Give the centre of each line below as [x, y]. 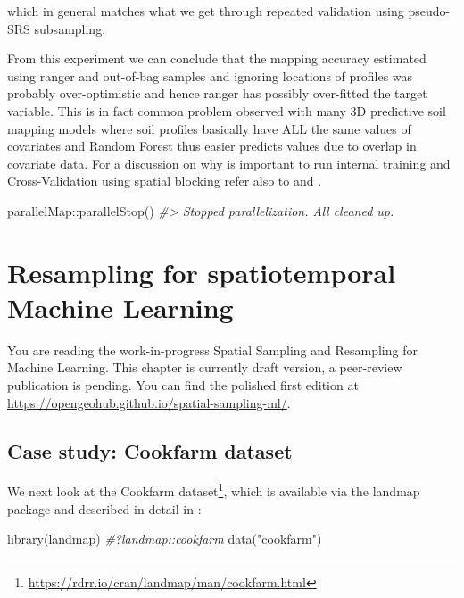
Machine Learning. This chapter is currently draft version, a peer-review [205, 367]
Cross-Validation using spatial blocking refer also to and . [165, 181]
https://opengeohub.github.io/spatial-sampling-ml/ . [149, 402]
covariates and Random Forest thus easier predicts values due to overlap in [212, 146]
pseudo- [429, 11]
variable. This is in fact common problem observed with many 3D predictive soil [227, 110]
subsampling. [70, 28]
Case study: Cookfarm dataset [150, 450]
